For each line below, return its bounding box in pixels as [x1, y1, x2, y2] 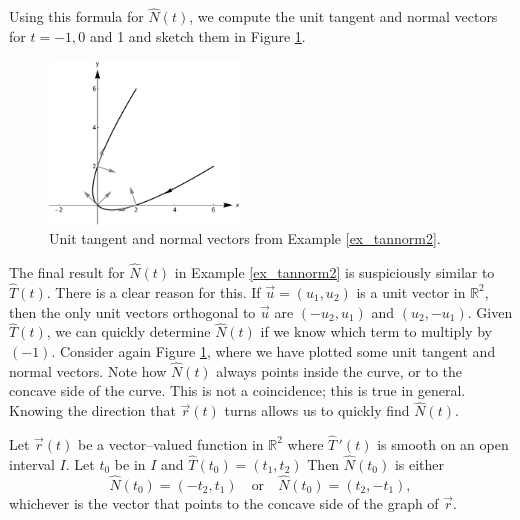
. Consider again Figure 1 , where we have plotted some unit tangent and [51, 340, 496, 361]
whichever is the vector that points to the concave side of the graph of [9, 492, 439, 513]
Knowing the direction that [9, 400, 176, 421]
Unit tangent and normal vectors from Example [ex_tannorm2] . [49, 228, 441, 249]
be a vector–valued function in [78, 433, 264, 454]
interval [9, 453, 55, 474]
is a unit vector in [356, 281, 466, 302]
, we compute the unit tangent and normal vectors [189, 6, 498, 27]
